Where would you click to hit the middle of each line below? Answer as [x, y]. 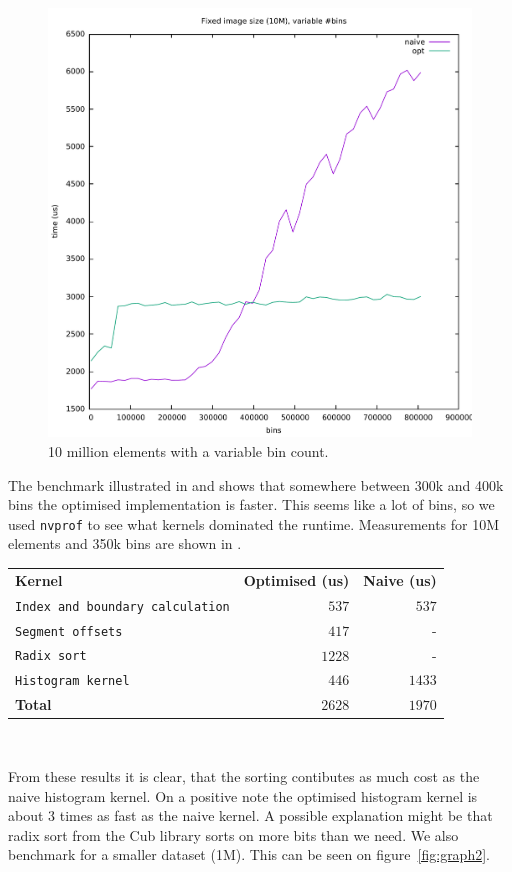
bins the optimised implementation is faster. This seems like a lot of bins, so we [251, 504]
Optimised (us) [296, 579]
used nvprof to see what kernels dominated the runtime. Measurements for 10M [254, 523]
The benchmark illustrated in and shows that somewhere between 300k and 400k [256, 484]
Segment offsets [69, 631]
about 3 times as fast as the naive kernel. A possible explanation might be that [250, 815]
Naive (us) [400, 579]
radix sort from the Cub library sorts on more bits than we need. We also [233, 834]
